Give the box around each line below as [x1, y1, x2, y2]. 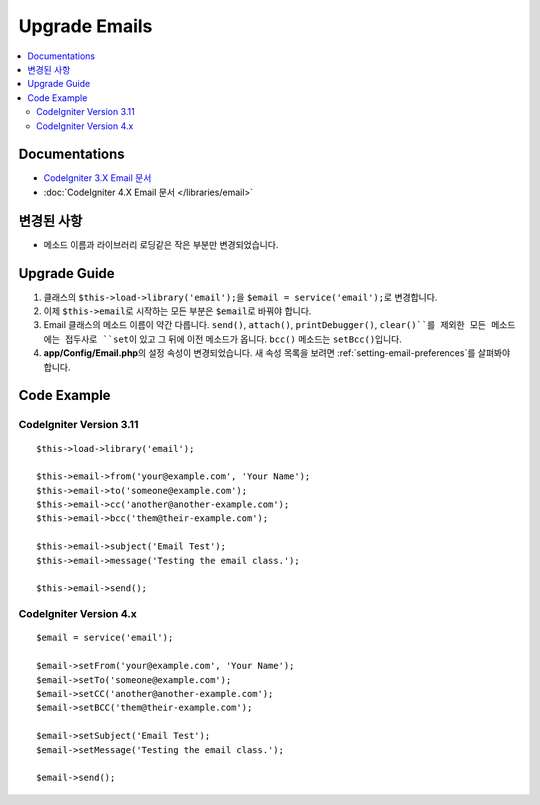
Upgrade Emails [18, 15, 153, 37]
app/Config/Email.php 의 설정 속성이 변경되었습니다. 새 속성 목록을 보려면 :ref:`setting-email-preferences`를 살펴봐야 [43, 347, 511, 359]
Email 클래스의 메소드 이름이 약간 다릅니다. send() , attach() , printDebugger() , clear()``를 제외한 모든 [43, 319, 487, 331]
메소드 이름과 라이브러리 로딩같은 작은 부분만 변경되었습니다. [43, 238, 279, 250]
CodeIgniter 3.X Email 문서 [43, 172, 152, 184]
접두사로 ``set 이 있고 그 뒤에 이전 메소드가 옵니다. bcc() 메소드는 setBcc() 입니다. [65, 333, 402, 345]
